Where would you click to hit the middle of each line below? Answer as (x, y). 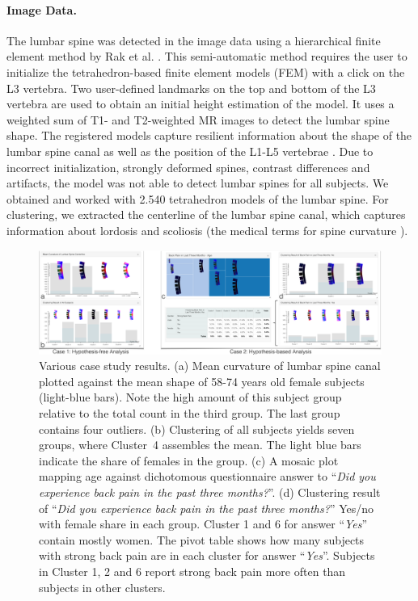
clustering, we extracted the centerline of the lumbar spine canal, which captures (206, 214)
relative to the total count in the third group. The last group (190, 413)
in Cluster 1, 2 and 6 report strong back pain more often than (192, 572)
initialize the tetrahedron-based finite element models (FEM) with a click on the (206, 71)
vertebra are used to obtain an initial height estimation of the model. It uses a (201, 104)
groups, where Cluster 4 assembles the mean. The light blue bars (200, 445)
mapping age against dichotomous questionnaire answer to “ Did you (207, 476)
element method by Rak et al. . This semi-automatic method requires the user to (207, 56)
